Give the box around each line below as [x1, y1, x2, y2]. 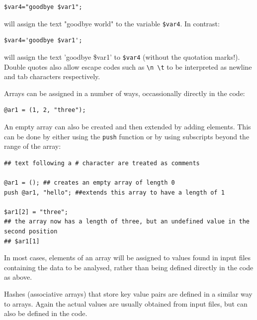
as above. [4, 272, 32, 282]
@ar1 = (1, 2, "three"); [4, 107, 86, 114]
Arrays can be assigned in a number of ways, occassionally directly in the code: [4, 88, 245, 98]
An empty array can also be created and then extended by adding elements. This [4, 121, 251, 131]
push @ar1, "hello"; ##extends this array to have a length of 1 [4, 189, 225, 196]
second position [4, 227, 58, 235]
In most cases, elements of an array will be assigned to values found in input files [4, 252, 251, 263]
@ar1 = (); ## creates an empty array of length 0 [4, 179, 175, 186]
